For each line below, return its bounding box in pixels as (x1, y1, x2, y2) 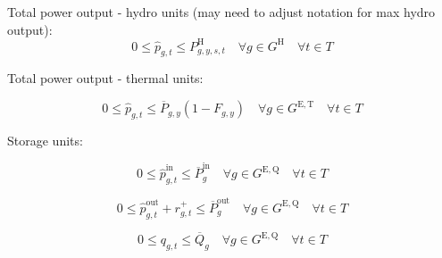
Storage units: (7, 130, 83, 149)
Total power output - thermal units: (7, 69, 204, 87)
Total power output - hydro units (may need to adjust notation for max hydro (7, 3, 436, 21)
